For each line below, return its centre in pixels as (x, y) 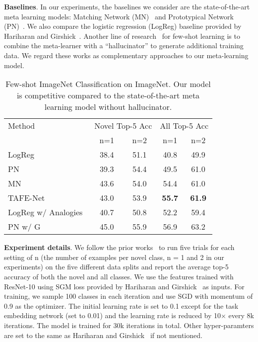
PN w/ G (24, 227)
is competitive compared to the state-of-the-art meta (108, 95)
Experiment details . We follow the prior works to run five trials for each (119, 247)
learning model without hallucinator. (108, 107)
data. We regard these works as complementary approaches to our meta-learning (126, 55)
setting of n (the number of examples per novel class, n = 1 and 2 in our (114, 257)
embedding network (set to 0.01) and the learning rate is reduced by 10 (113, 315)
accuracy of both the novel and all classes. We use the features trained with (119, 276)
